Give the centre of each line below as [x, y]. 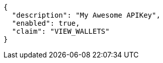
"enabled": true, [46, 23]
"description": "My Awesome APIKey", [86, 15]
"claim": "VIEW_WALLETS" [61, 31]
